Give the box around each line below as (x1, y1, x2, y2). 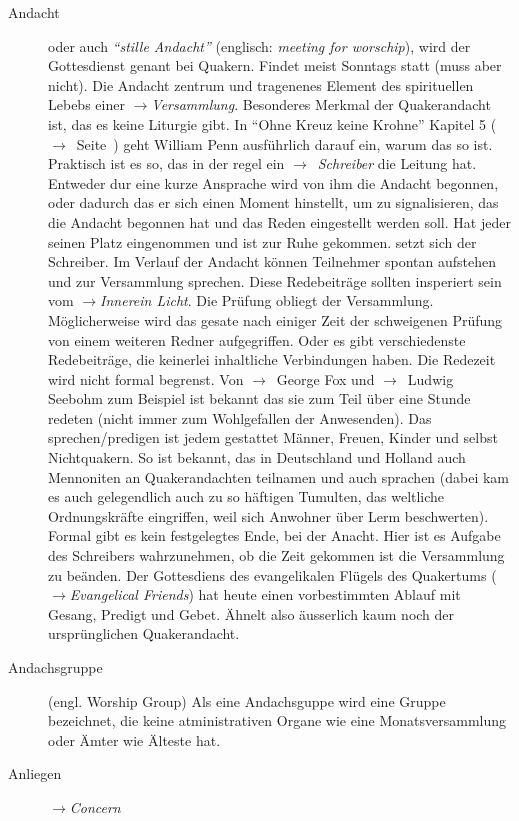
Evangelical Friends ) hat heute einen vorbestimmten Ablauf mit (69, 584, 461, 605)
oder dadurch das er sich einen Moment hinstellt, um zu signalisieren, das (48, 192, 499, 213)
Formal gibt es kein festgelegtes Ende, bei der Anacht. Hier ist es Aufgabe (48, 525, 501, 546)
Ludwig (407, 368, 454, 389)
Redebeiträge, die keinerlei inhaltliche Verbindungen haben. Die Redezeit (48, 349, 496, 370)
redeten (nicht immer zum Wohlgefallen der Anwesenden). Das (48, 407, 432, 428)
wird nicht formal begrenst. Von (48, 368, 244, 389)
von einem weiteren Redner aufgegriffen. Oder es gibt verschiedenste (48, 329, 466, 350)
